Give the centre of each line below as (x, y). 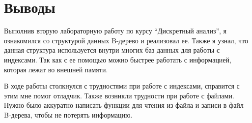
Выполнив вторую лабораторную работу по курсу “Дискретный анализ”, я (115, 31)
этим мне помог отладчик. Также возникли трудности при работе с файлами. (119, 95)
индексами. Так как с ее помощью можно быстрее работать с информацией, (118, 59)
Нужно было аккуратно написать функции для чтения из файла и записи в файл (124, 105)
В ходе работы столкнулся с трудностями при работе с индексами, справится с (122, 86)
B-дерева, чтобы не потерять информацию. (68, 114)
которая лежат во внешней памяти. (56, 69)
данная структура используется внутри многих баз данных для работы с (112, 50)
